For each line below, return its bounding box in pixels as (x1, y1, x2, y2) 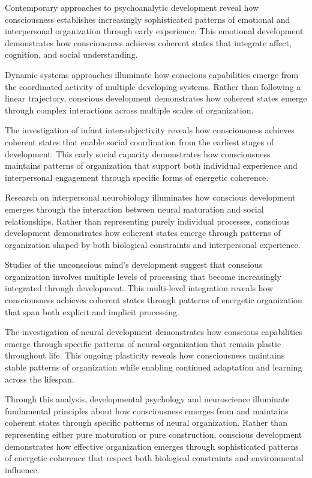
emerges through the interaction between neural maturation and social (5, 202, 264, 215)
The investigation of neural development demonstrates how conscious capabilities (5, 325, 302, 338)
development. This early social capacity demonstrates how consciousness (5, 147, 271, 160)
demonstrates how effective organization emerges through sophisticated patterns (5, 440, 299, 452)
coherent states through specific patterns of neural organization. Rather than (5, 416, 287, 429)
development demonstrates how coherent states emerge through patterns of (5, 226, 281, 239)
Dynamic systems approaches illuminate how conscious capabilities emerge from (5, 68, 299, 80)
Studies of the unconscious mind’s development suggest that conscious (5, 258, 263, 271)
